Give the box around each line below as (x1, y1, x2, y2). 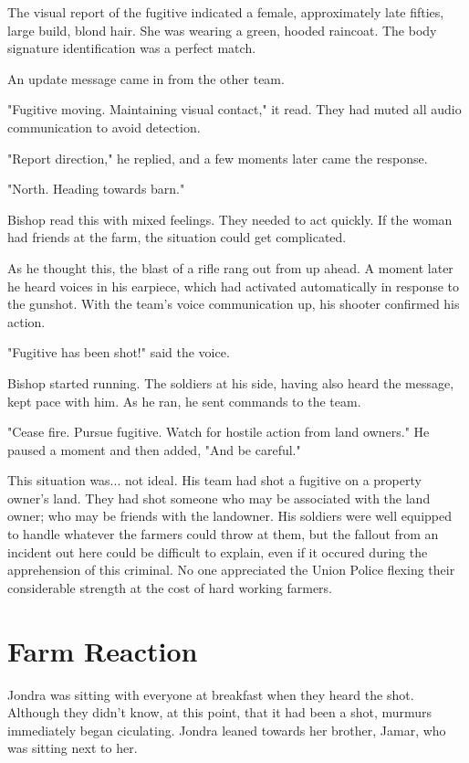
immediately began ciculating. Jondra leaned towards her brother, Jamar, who (7, 720, 446, 739)
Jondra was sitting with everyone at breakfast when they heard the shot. (7, 684, 414, 704)
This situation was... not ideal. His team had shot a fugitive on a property (7, 471, 422, 490)
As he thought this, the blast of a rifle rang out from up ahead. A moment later (7, 258, 453, 277)
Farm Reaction (7, 631, 198, 669)
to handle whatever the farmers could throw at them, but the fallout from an (7, 525, 439, 544)
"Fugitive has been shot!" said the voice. (7, 343, 230, 362)
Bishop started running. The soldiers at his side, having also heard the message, (7, 373, 454, 392)
